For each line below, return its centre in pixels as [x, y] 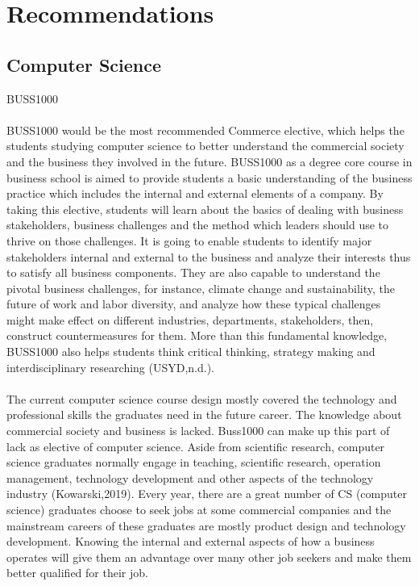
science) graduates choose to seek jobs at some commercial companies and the [199, 510]
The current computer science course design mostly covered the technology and [202, 398]
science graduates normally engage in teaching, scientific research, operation [194, 462]
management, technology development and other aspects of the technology [190, 477]
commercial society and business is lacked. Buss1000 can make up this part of [198, 431]
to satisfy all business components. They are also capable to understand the [193, 272]
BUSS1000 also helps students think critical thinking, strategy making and [191, 352]
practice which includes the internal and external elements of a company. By [195, 193]
